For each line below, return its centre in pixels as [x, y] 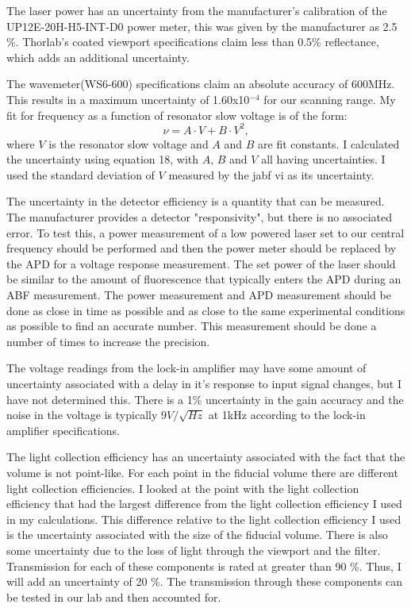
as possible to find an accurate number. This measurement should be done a [192, 326]
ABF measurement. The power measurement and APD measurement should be [199, 294]
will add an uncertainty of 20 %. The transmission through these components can [205, 581]
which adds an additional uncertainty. [98, 57]
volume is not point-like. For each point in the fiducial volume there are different [202, 472]
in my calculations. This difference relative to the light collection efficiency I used [204, 519]
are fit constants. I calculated [329, 143]
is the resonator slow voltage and [129, 143]
